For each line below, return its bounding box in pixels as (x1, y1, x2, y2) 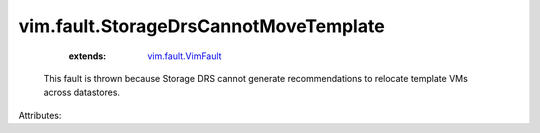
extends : (68, 50, 107, 62)
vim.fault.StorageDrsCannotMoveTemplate (18, 15, 385, 37)
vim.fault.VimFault (147, 50, 222, 62)
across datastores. (43, 86, 120, 99)
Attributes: (18, 109, 62, 121)
